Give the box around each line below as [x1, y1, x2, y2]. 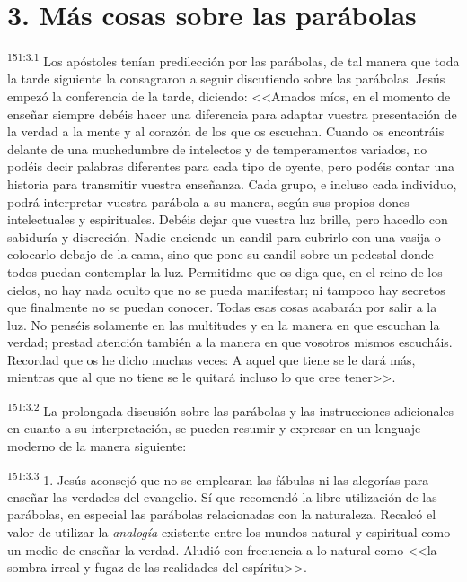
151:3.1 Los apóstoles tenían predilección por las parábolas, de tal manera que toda [7, 49, 460, 70]
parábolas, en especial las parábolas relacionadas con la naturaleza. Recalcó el [7, 505, 436, 524]
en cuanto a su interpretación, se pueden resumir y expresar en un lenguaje [7, 419, 421, 438]
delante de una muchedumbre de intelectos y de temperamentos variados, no [7, 139, 427, 158]
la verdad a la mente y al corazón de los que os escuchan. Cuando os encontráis [7, 122, 445, 141]
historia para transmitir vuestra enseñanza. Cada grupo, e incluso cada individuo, [7, 174, 457, 193]
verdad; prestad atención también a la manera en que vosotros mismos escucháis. [7, 333, 453, 352]
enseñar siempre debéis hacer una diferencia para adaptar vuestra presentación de [7, 104, 457, 123]
